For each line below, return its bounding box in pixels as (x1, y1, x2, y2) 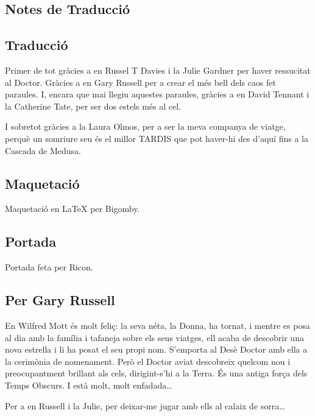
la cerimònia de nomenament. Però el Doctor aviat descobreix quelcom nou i (5, 354, 291, 367)
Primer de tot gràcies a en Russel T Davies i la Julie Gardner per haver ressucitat (5, 63, 311, 76)
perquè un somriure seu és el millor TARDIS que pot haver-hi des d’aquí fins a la (5, 132, 308, 144)
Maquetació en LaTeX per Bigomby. (5, 202, 140, 215)
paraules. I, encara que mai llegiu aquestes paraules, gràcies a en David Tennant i (5, 88, 310, 100)
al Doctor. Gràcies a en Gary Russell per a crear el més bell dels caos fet (5, 76, 276, 88)
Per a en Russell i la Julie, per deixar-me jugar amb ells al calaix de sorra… (5, 399, 285, 412)
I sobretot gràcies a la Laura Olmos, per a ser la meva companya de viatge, (5, 120, 286, 133)
